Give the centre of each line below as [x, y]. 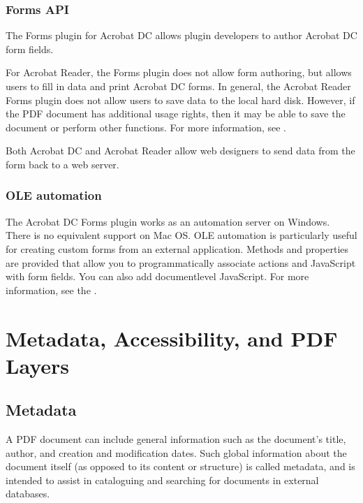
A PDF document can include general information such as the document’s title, [176, 439]
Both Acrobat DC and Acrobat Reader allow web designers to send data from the [180, 151]
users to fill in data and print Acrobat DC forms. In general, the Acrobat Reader [178, 86]
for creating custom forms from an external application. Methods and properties [177, 248]
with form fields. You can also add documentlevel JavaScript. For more [157, 276]
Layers [37, 365]
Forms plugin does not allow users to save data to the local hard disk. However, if [180, 100]
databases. [28, 494]
